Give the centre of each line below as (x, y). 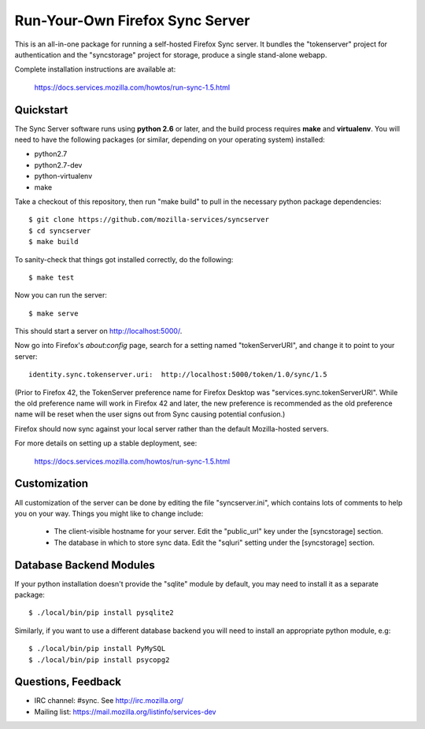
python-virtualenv (63, 176)
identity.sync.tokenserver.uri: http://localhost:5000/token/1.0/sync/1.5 (178, 375)
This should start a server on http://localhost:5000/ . (98, 331)
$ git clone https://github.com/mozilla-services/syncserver (149, 220)
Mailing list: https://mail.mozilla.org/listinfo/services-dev (125, 712)
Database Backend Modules (85, 565)
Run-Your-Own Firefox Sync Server (132, 20)
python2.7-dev (58, 165)
